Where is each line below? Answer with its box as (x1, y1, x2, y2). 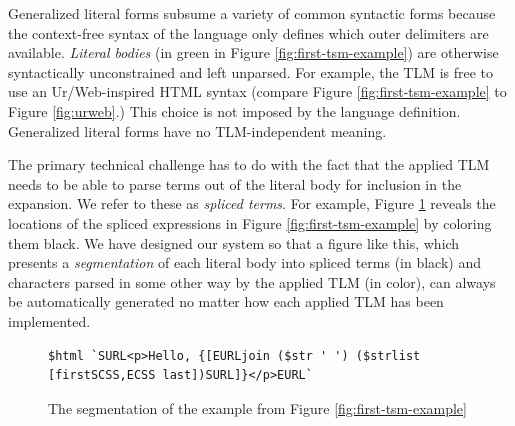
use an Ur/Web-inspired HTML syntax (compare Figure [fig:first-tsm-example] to (8, 81, 507, 102)
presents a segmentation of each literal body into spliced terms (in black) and (8, 252, 482, 273)
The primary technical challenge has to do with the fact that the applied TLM (8, 154, 490, 175)
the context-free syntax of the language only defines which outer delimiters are (8, 22, 489, 43)
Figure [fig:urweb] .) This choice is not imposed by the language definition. (8, 100, 461, 121)
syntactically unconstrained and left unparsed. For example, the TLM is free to (8, 61, 494, 82)
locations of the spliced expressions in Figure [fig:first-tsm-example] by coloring (8, 212, 492, 233)
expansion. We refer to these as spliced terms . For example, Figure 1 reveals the (8, 193, 496, 214)
